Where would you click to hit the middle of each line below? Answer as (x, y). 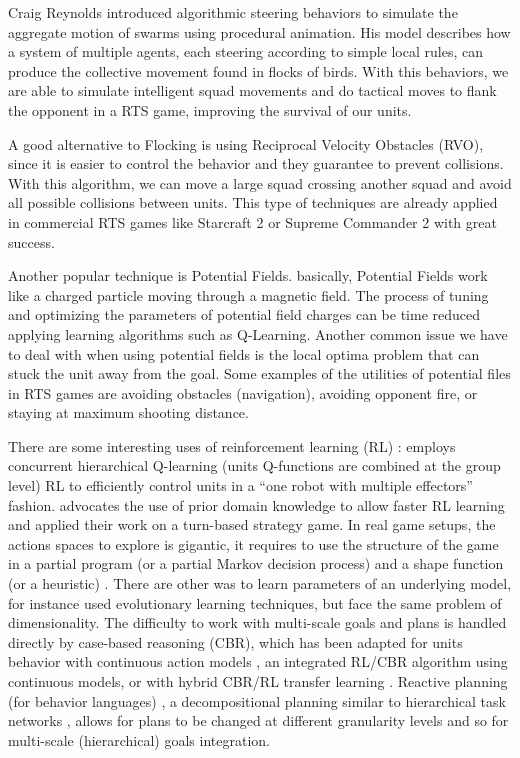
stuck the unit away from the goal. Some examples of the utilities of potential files (259, 373)
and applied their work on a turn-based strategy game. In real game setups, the (252, 524)
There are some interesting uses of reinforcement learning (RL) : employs (232, 445)
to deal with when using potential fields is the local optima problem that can (244, 353)
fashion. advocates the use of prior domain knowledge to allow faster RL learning (256, 504)
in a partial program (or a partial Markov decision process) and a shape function (256, 563)
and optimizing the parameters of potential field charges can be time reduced (244, 314)
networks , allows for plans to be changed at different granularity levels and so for (258, 720)
